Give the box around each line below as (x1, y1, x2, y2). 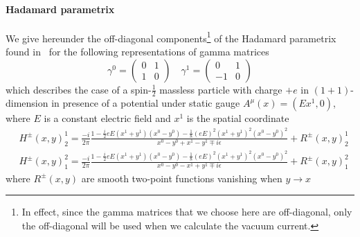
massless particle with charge (159, 82, 282, 96)
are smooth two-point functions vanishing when (81, 170, 282, 185)
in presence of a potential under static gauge (51, 96, 240, 110)
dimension (6, 96, 48, 110)
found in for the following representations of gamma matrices (6, 44, 269, 59)
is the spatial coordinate (186, 111, 289, 125)
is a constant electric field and (44, 111, 171, 125)
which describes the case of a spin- (6, 82, 152, 96)
